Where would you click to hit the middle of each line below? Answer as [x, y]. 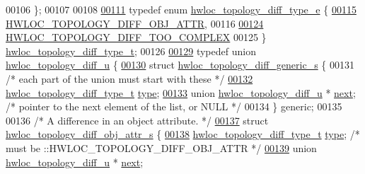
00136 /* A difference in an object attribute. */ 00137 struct [137, 120]
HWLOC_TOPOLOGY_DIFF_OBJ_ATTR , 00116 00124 [135, 23]
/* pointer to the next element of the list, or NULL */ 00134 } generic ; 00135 [174, 106]
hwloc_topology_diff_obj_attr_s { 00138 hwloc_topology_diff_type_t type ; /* [183, 134]
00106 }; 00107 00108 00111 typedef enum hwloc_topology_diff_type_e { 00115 [181, 9]
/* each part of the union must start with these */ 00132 [129, 78]
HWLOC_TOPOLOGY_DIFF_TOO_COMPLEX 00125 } [136, 37]
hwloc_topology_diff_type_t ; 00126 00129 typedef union [131, 51]
